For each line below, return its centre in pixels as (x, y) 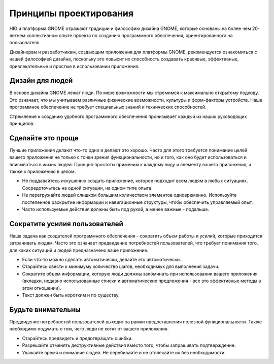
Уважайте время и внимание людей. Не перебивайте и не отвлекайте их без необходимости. (124, 352)
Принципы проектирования (72, 13)
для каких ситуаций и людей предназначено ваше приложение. (79, 250)
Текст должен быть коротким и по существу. (71, 295)
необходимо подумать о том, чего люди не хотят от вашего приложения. (89, 329)
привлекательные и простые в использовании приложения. (74, 66)
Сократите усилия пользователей (66, 224)
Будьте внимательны (45, 309)
